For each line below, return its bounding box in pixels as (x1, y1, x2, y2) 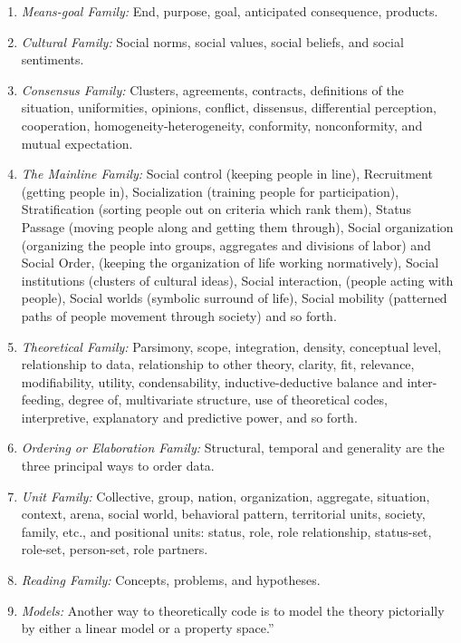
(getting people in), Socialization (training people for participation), (21, 181, 399, 200)
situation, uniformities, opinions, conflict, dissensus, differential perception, (21, 98, 437, 117)
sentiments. (21, 50, 84, 69)
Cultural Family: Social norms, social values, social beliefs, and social (21, 32, 404, 51)
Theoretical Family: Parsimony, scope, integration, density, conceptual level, (21, 336, 442, 356)
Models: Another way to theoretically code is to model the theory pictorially (21, 600, 445, 619)
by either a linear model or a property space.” (21, 619, 274, 638)
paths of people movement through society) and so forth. (21, 306, 337, 325)
